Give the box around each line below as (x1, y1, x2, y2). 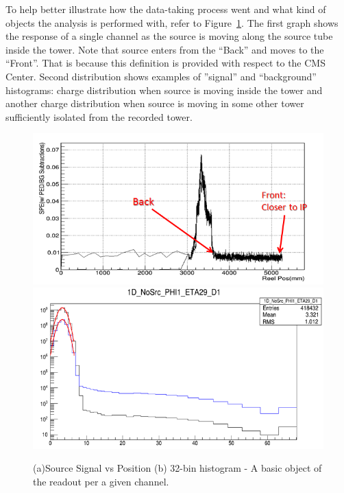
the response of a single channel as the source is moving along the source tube (5, 29, 333, 43)
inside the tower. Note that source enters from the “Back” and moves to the (5, 42, 324, 56)
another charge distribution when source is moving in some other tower (5, 96, 304, 111)
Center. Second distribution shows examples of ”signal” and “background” (5, 69, 317, 83)
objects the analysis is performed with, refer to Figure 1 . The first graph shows (5, 15, 339, 30)
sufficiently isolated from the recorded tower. (5, 109, 193, 124)
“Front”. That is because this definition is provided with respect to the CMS (5, 56, 325, 70)
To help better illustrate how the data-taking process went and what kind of (5, 2, 326, 16)
